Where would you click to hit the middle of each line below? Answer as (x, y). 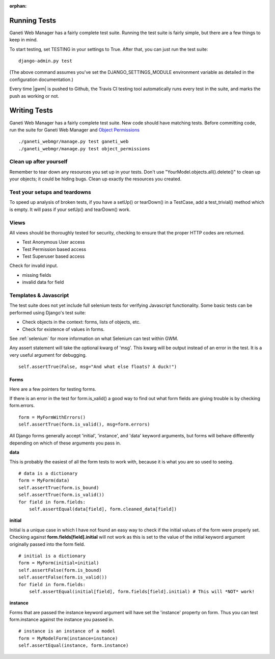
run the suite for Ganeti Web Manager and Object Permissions (75, 129)
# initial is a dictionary (52, 556)
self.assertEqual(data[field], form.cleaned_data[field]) (103, 509)
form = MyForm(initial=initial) (59, 563)
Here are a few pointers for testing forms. (53, 389)
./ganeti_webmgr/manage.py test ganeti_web (74, 142)
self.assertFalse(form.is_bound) (60, 570)
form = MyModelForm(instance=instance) (68, 638)
